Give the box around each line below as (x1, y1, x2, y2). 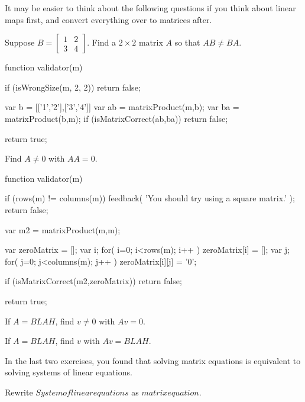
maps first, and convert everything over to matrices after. (5, 13, 212, 25)
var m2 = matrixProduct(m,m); (5, 223, 121, 236)
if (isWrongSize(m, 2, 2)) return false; (5, 81, 141, 93)
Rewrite (5, 385, 33, 398)
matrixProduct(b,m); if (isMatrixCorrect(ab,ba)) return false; (5, 112, 228, 124)
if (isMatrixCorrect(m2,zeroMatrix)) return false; (5, 275, 182, 287)
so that (174, 36, 200, 49)
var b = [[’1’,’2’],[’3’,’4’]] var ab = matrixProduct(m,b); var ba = (5, 101, 239, 113)
